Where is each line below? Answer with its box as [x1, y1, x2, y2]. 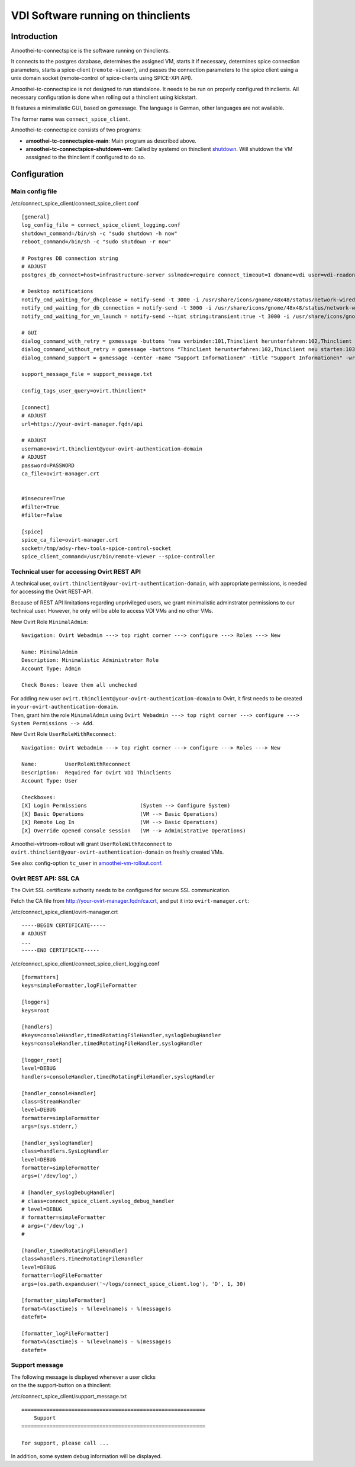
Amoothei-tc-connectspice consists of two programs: [11, 126, 142, 133]
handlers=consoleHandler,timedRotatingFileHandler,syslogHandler [21, 1073, 215, 1080]
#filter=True [21, 503, 59, 510]
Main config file [11, 187, 57, 195]
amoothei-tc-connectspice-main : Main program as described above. [25, 137, 196, 144]
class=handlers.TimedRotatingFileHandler [21, 1256, 143, 1262]
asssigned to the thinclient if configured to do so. [25, 154, 146, 161]
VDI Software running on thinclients [11, 9, 191, 22]
